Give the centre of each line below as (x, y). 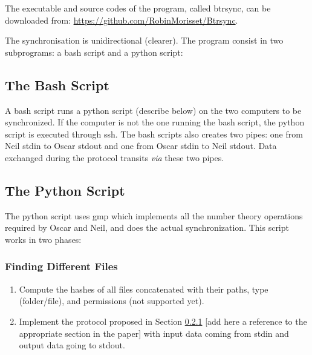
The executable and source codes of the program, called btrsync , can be (138, 8)
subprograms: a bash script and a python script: (94, 52)
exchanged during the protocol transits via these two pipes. (115, 157)
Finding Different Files (61, 266)
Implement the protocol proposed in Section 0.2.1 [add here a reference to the (163, 321)
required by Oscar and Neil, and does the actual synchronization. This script (147, 227)
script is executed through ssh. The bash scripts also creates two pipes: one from (154, 134)
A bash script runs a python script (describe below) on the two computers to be (153, 110)
